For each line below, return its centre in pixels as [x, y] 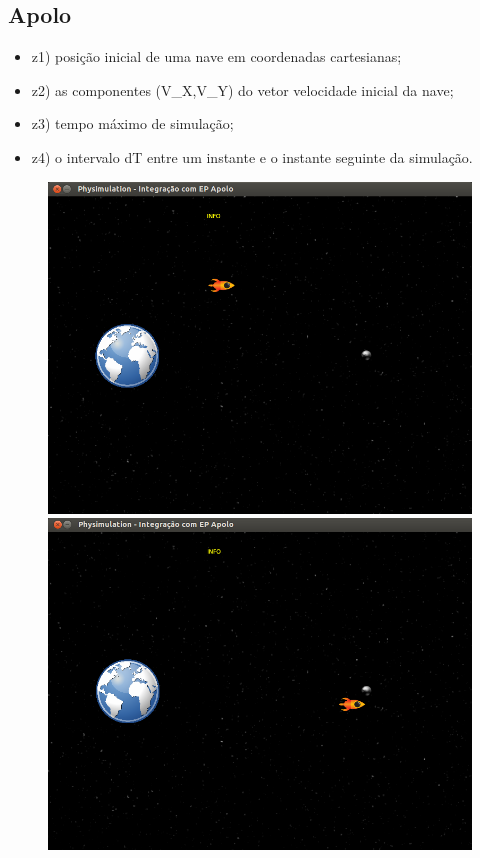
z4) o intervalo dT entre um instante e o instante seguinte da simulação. [252, 156]
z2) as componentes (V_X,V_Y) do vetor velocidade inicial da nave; [242, 89]
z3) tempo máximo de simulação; [132, 123]
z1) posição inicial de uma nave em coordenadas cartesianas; [216, 56]
